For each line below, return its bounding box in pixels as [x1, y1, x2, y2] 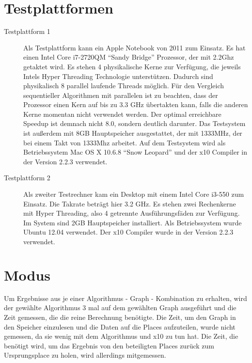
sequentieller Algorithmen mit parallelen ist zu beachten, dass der [23, 90, 218, 100]
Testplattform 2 [4, 173, 50, 183]
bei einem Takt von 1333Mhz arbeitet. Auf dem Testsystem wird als [23, 137, 226, 147]
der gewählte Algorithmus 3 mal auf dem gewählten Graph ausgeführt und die [4, 302, 236, 313]
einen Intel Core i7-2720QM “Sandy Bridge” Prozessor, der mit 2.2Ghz [23, 52, 234, 62]
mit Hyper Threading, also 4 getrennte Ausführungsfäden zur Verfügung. [23, 208, 240, 218]
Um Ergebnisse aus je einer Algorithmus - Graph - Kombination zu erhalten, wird [4, 293, 247, 303]
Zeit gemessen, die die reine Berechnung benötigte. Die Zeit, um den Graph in [4, 312, 236, 322]
